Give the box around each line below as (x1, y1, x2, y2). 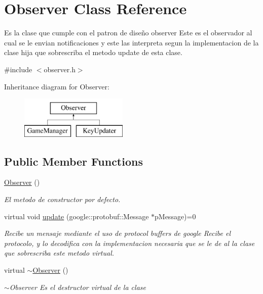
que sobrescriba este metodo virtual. (4, 248, 115, 258)
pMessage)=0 (155, 211, 196, 221)
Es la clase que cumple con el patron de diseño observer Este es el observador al (4, 27, 252, 38)
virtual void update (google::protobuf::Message (4, 211, 149, 221)
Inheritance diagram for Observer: (4, 81, 109, 91)
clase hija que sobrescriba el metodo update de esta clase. (4, 47, 182, 58)
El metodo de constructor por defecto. (4, 194, 121, 205)
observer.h (44, 64, 76, 74)
